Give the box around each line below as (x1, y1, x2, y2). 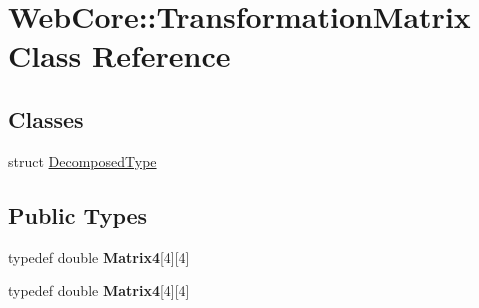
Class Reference (8, 35, 231, 76)
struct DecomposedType (8, 150, 157, 171)
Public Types (8, 199, 148, 230)
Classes (8, 103, 84, 134)
